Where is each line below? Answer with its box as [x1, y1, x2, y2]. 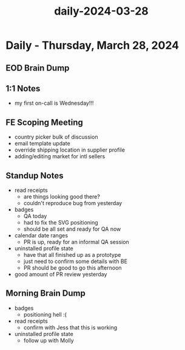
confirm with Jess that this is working [23, 324, 118, 331]
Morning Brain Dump [5, 288, 86, 299]
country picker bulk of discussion [14, 133, 98, 141]
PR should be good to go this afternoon [23, 264, 122, 271]
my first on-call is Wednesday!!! [14, 99, 94, 107]
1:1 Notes [5, 83, 41, 94]
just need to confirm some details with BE [23, 257, 128, 265]
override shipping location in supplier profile [14, 146, 126, 153]
